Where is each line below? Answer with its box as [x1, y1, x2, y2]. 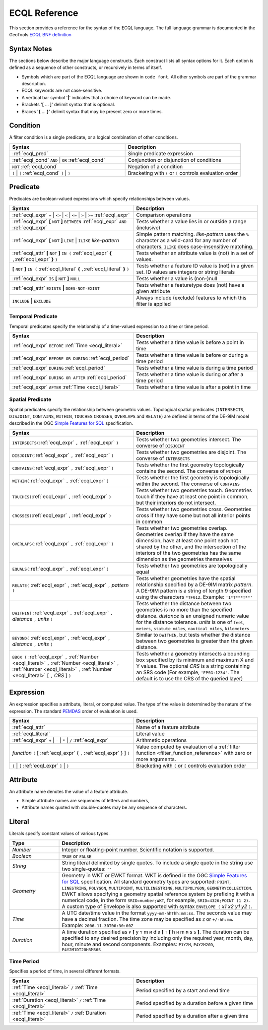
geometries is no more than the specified [136, 606, 233, 613]
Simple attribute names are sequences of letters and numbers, [21, 798, 149, 804]
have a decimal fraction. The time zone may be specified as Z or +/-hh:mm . [62, 915, 234, 922]
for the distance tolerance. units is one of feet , [136, 618, 245, 625]
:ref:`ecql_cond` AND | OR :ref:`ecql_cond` [12, 156, 105, 163]
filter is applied [136, 300, 171, 307]
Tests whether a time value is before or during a [136, 351, 248, 358]
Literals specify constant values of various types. [9, 831, 110, 837]
